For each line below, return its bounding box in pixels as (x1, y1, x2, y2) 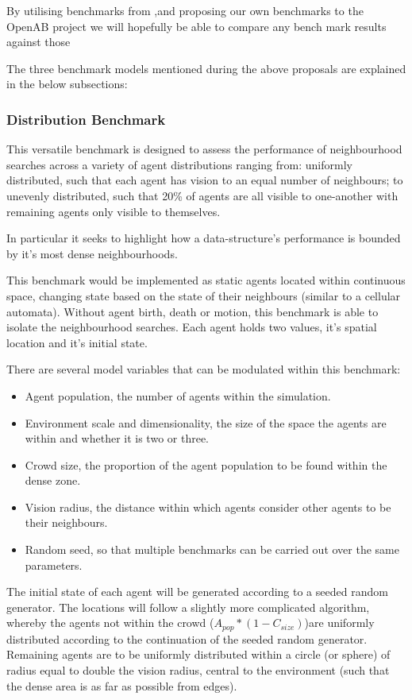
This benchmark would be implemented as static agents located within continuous (6, 272, 406, 288)
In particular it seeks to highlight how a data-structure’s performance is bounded (6, 230, 401, 246)
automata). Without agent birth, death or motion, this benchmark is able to (6, 303, 379, 319)
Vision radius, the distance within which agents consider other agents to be (25, 498, 391, 515)
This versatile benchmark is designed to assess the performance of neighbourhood (6, 141, 402, 157)
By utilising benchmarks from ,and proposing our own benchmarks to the (6, 2, 364, 18)
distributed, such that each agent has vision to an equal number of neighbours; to (6, 172, 403, 188)
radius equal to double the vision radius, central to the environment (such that (6, 662, 390, 679)
